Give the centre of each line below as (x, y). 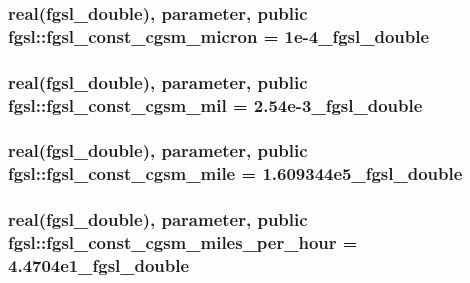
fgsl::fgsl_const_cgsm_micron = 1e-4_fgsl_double (219, 35)
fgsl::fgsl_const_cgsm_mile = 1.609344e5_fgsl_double (235, 173)
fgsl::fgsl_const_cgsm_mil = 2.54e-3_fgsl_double (215, 104)
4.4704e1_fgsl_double (99, 265)
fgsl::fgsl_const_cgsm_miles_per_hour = (183, 242)
